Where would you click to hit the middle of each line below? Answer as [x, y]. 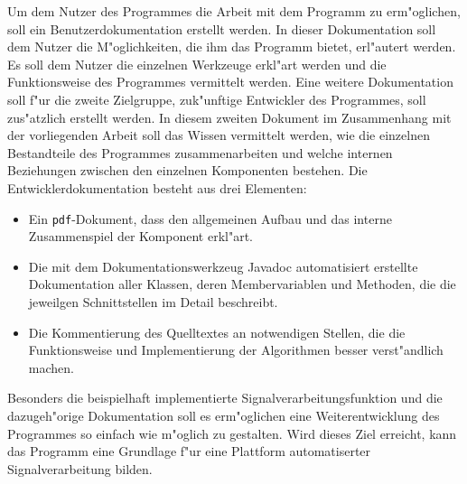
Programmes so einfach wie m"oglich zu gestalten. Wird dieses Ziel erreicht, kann [232, 433]
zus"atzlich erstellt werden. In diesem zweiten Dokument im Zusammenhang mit [229, 117]
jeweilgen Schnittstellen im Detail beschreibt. [153, 301]
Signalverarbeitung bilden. [80, 468]
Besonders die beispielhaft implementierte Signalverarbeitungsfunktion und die [225, 398]
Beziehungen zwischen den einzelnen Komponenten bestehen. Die [187, 170]
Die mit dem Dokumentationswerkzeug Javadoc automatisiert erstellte [223, 266]
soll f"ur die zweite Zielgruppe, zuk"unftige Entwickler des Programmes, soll [217, 99]
